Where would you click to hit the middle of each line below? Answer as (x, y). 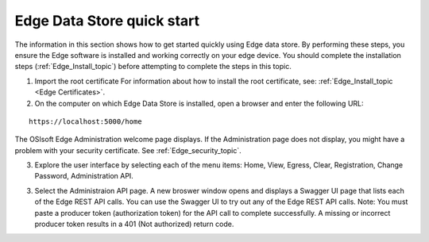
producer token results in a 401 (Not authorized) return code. (134, 224)
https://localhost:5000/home (85, 121)
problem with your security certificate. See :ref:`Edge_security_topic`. (128, 150)
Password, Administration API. (84, 176)
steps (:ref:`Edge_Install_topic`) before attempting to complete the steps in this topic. (153, 67)
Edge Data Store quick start (107, 21)
